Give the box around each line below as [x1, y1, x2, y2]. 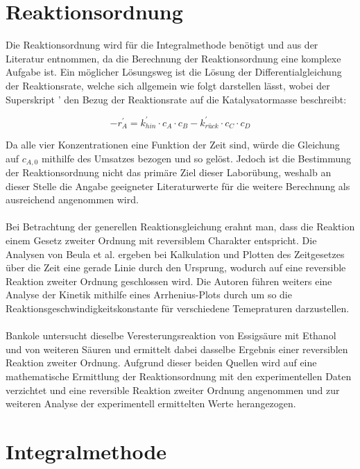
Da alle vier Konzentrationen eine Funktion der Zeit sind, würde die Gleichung [6, 137, 340, 152]
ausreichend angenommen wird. [6, 192, 139, 207]
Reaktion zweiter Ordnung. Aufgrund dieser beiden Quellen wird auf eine [6, 355, 317, 370]
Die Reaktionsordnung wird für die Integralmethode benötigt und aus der [6, 37, 318, 52]
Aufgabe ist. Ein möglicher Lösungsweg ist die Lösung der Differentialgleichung [6, 65, 342, 79]
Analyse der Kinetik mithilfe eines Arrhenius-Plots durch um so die [6, 287, 292, 302]
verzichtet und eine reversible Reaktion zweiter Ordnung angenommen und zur [6, 382, 340, 397]
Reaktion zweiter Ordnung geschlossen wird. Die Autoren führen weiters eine [6, 273, 332, 288]
